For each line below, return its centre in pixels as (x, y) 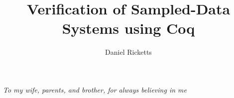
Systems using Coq (128, 28)
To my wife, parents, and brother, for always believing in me (95, 89)
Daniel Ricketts (128, 52)
